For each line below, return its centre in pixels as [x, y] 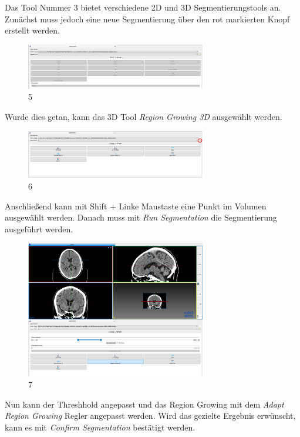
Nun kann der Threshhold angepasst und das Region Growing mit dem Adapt [144, 404]
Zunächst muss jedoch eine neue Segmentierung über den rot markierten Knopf [147, 19]
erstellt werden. [32, 30]
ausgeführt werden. [39, 228]
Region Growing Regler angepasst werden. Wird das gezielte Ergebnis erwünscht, [150, 416]
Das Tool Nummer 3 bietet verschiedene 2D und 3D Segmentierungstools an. [143, 7]
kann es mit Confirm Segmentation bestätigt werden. [100, 427]
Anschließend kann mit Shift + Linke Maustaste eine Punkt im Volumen [136, 206]
